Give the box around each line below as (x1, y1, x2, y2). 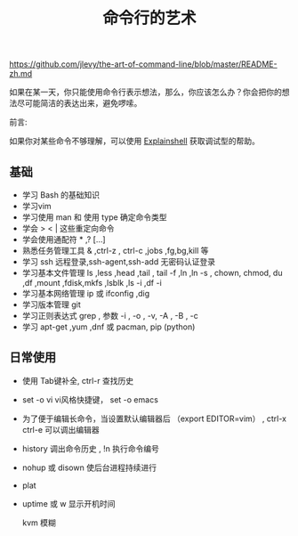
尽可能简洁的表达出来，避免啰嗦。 (16, 98, 142, 109)
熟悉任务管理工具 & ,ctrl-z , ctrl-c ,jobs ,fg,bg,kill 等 (21, 246, 209, 256)
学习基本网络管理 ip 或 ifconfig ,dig (21, 288, 150, 298)
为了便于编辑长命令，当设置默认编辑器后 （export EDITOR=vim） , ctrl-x (21, 413, 287, 424)
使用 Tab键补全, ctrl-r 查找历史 (21, 375, 134, 386)
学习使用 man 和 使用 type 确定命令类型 (21, 212, 167, 223)
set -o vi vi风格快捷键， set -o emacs (21, 394, 158, 405)
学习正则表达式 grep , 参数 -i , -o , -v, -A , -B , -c (21, 311, 198, 321)
